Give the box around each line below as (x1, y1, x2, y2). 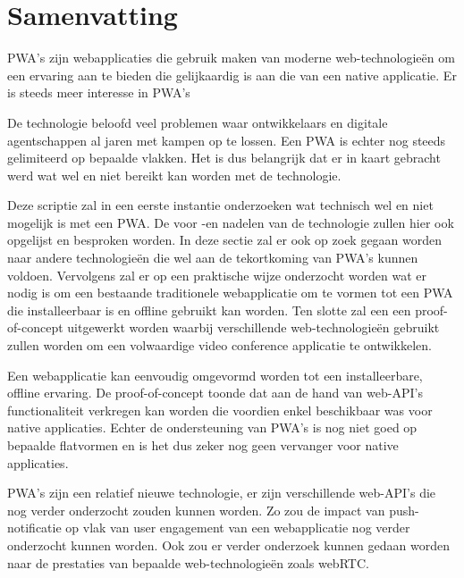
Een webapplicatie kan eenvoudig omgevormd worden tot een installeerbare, (7, 365, 423, 384)
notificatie (7, 518, 62, 537)
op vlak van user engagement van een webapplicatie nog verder (65, 518, 410, 537)
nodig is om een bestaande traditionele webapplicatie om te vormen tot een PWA (7, 283, 453, 302)
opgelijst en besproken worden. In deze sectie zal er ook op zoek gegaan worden (7, 230, 443, 249)
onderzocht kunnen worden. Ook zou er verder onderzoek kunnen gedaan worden (7, 535, 450, 554)
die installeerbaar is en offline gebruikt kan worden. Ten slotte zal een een (7, 300, 411, 319)
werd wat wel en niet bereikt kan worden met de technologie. (7, 165, 342, 184)
